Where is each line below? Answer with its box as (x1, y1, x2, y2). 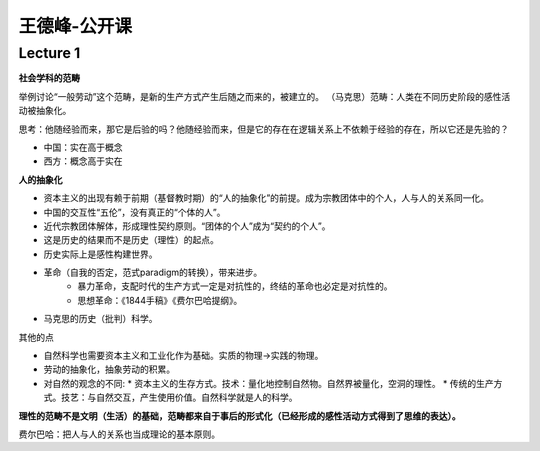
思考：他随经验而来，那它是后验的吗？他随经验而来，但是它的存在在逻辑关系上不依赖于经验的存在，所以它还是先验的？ (18, 123, 509, 135)
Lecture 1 (18, 44, 81, 62)
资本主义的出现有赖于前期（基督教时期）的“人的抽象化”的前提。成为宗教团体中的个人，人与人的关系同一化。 (43, 192, 490, 204)
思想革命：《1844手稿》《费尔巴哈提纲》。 (77, 294, 243, 306)
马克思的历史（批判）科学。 (43, 313, 158, 325)
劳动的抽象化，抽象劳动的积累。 (43, 363, 175, 375)
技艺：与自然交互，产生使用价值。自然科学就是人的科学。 (60, 391, 298, 404)
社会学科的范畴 (18, 72, 80, 84)
